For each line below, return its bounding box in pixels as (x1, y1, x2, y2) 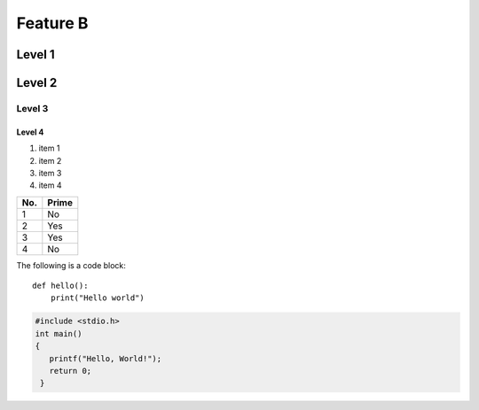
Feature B (16, 13, 89, 33)
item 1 (38, 143, 60, 154)
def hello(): (32, 281, 89, 291)
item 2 (38, 155, 62, 166)
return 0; (49, 366, 92, 376)
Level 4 (16, 127, 44, 137)
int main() (35, 329, 82, 338)
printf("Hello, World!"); (49, 353, 162, 363)
